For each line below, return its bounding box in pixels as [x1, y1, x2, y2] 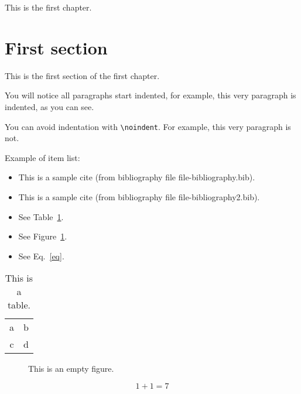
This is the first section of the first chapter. [5, 69, 160, 81]
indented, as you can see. [5, 100, 94, 112]
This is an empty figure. [28, 362, 114, 375]
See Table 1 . [18, 210, 64, 222]
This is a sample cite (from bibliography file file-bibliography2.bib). [18, 190, 260, 203]
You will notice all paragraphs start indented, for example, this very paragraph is [5, 89, 296, 101]
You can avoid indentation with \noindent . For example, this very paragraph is [5, 120, 291, 132]
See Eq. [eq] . [18, 249, 64, 262]
